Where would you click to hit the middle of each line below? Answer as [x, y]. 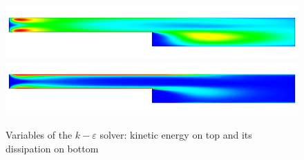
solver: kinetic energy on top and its [176, 135]
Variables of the [39, 135]
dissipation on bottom [52, 148]
